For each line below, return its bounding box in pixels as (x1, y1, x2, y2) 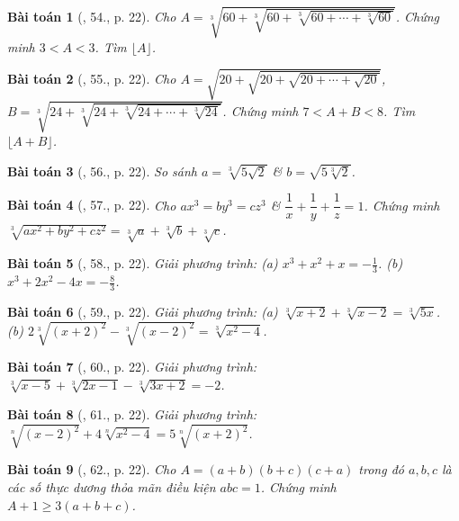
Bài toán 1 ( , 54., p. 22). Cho (7, 7, 176, 26)
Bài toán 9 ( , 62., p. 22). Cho (7, 460, 176, 479)
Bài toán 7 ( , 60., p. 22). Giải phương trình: (7, 357, 257, 376)
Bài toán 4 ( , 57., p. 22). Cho (7, 195, 176, 214)
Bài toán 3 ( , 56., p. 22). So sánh (7, 161, 197, 180)
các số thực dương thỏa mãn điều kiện (7, 477, 216, 496)
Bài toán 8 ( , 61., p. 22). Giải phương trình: (7, 405, 257, 424)
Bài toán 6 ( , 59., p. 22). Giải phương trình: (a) (7, 301, 278, 320)
